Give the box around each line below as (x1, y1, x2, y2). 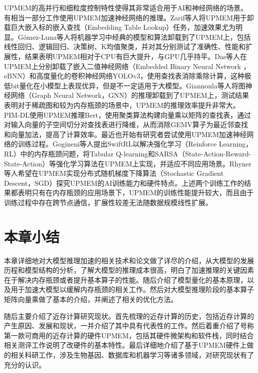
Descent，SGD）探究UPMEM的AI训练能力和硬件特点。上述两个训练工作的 (4, 177, 244, 188)
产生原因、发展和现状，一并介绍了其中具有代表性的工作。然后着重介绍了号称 (4, 320, 254, 331)
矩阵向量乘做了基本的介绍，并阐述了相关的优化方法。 (4, 294, 178, 304)
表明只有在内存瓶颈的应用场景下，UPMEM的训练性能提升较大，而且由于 (17, 187, 254, 198)
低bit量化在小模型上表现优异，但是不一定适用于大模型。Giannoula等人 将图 (4, 80, 246, 90)
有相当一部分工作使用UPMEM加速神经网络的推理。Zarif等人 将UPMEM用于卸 (4, 12, 254, 22)
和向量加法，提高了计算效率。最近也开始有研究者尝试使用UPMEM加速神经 (4, 129, 247, 139)
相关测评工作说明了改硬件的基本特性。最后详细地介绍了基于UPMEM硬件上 (4, 340, 247, 350)
